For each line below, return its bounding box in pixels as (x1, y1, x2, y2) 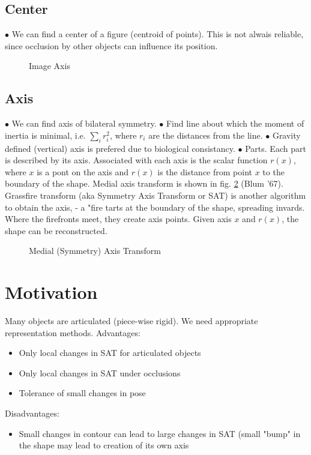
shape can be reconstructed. (5, 224, 107, 237)
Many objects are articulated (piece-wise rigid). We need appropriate (5, 315, 258, 327)
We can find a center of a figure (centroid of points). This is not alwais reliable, (11, 28, 304, 40)
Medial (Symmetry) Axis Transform (29, 244, 162, 257)
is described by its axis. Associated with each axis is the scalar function (5, 154, 268, 166)
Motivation (5, 280, 98, 304)
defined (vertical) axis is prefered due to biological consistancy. (5, 142, 235, 154)
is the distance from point (157, 165, 252, 178)
